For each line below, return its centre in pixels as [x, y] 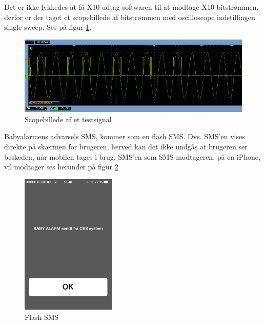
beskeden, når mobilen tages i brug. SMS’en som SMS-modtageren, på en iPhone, [132, 156]
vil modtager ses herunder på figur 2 [61, 167]
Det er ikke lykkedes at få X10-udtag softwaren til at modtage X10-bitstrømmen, [131, 7]
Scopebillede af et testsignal [68, 119]
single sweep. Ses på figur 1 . [48, 27]
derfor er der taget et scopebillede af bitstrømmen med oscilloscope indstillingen [130, 17]
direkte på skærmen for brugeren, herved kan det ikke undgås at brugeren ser [126, 147]
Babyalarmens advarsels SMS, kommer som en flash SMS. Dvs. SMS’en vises [125, 136]
